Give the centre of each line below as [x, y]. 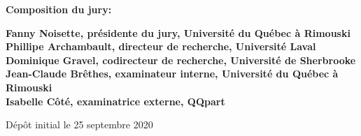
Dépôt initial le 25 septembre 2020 [79, 124]
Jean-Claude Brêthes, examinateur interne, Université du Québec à [172, 74]
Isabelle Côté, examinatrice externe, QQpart [115, 101]
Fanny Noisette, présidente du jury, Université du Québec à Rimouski [178, 32]
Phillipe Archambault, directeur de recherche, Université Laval [161, 46]
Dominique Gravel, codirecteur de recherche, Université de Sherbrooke [181, 60]
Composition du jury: [59, 9]
